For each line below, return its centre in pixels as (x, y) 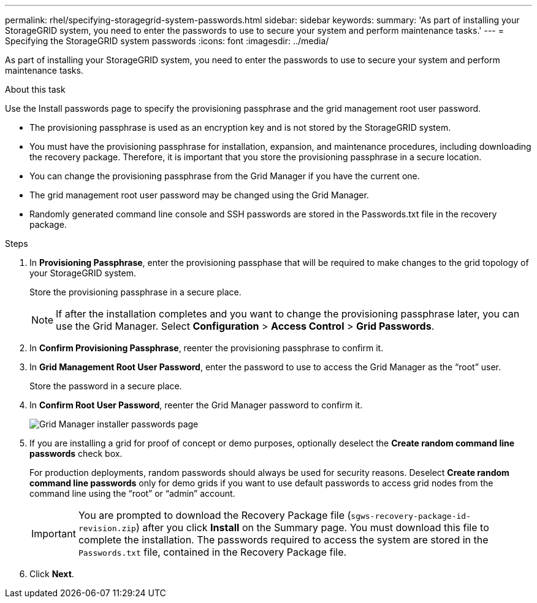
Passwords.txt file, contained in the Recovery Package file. (212, 552)
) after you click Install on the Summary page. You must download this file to (312, 527)
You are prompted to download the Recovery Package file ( (215, 515)
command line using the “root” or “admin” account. (132, 493)
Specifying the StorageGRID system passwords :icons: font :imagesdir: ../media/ (167, 41)
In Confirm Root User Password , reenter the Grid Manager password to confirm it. (196, 405)
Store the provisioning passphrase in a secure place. (135, 292)
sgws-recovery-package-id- (411, 516)
